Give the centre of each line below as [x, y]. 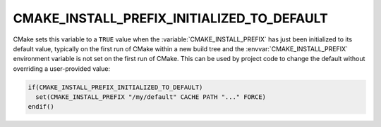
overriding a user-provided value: [62, 68]
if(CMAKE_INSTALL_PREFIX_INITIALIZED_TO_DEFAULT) [115, 87]
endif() [41, 107]
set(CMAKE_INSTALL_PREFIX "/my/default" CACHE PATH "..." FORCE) [151, 97]
